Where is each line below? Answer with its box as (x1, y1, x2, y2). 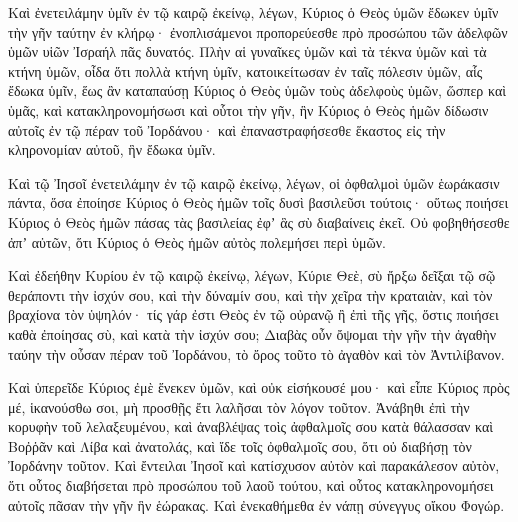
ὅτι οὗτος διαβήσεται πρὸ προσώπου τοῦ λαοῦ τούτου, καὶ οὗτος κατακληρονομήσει (8, 475, 494, 496)
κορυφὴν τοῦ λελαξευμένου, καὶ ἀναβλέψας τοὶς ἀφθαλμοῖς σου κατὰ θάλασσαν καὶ (8, 416, 494, 437)
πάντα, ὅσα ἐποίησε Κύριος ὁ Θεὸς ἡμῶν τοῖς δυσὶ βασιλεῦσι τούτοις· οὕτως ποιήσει (8, 192, 509, 213)
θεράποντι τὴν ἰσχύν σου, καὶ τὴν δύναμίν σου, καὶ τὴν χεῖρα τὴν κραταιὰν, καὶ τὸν (8, 284, 493, 305)
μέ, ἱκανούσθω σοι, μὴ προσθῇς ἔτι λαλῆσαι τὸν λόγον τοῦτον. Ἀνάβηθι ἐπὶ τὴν (8, 396, 470, 417)
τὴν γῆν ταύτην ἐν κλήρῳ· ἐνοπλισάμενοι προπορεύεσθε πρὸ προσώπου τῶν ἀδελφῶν (8, 21, 508, 42)
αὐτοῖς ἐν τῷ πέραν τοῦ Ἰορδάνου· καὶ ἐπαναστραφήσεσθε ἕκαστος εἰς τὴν (8, 119, 446, 140)
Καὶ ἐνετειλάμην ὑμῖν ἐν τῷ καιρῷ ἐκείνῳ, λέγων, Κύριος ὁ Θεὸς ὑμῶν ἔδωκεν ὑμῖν (8, 2, 499, 22)
